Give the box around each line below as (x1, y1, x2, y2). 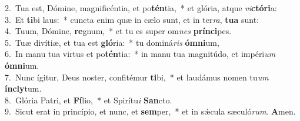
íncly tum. (5, 82, 42, 95)
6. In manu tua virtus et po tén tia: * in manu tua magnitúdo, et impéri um (5, 48, 276, 60)
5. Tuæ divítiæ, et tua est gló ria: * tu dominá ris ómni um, (5, 36, 219, 48)
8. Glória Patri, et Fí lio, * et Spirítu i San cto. (5, 93, 172, 106)
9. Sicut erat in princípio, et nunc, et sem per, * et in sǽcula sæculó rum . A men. (5, 105, 296, 117)
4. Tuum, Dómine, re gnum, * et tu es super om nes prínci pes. (5, 25, 232, 37)
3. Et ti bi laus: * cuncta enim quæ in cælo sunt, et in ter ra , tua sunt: (5, 13, 259, 25)
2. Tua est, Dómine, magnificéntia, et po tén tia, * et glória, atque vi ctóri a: (5, 2, 277, 14)
